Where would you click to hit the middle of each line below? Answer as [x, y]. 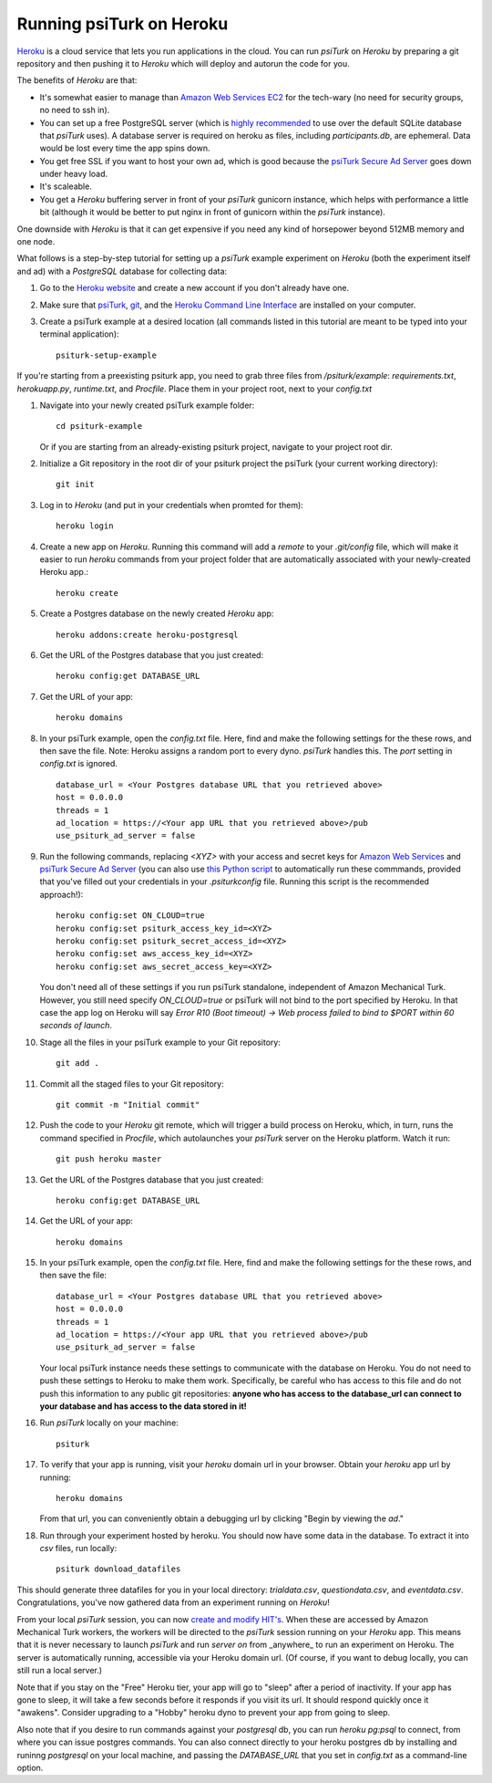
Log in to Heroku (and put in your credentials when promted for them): [172, 505]
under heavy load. [74, 174]
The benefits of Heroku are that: [77, 80]
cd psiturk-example [99, 426]
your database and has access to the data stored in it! [143, 1406]
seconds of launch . [76, 1026]
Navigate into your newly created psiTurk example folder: [147, 405]
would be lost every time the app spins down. [125, 148]
